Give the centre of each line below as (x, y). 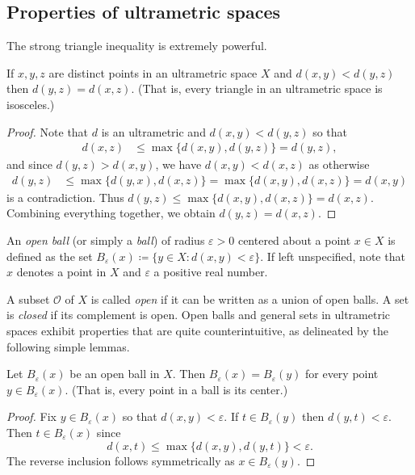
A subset (28, 298)
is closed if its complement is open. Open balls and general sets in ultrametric (199, 315)
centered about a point (294, 240)
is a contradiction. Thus (65, 197)
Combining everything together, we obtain (111, 213)
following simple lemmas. (68, 346)
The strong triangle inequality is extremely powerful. (137, 46)
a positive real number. (211, 272)
